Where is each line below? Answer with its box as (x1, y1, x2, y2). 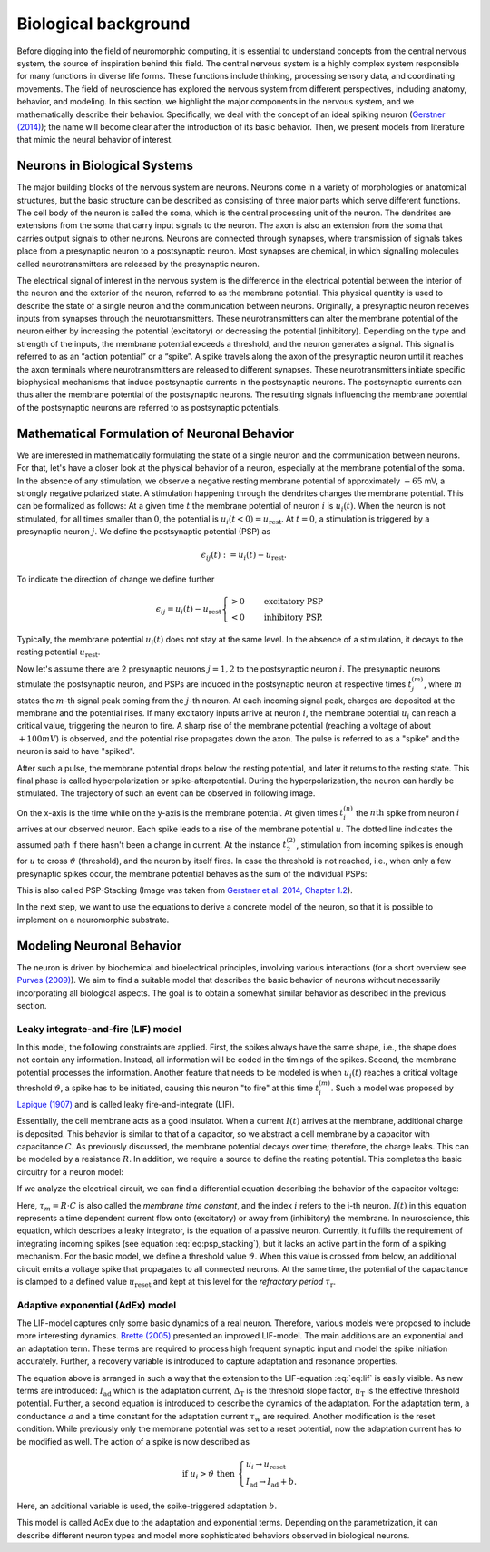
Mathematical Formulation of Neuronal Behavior (16, 425, 295, 441)
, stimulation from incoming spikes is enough (296, 839, 464, 850)
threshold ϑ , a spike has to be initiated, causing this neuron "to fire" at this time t (16, 1082, 319, 1094)
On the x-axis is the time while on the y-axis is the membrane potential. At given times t (16, 807, 344, 818)
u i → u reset (245, 1458, 286, 1471)
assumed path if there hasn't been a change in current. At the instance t (16, 839, 288, 850)
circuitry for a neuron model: (16, 1166, 124, 1177)
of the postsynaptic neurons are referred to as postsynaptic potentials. (16, 402, 281, 413)
